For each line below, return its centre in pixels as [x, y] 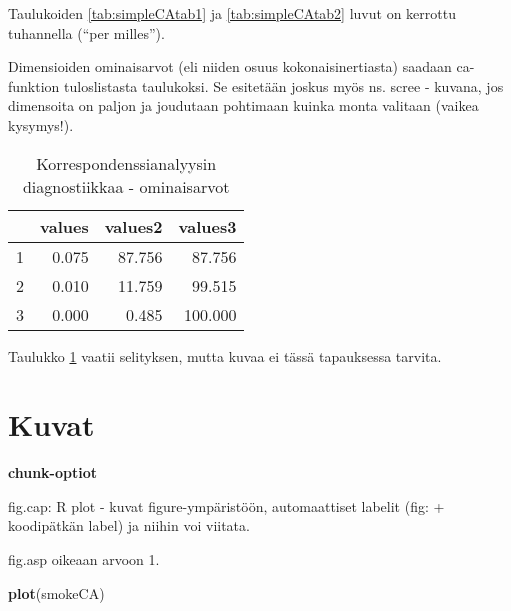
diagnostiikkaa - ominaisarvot [126, 186]
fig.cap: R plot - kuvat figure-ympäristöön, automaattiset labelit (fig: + [226, 505]
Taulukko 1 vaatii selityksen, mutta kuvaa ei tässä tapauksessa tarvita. [225, 355]
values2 [133, 226]
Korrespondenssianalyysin [126, 163]
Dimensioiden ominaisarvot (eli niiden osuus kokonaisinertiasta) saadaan [230, 66]
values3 [207, 226]
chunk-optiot [52, 472]
